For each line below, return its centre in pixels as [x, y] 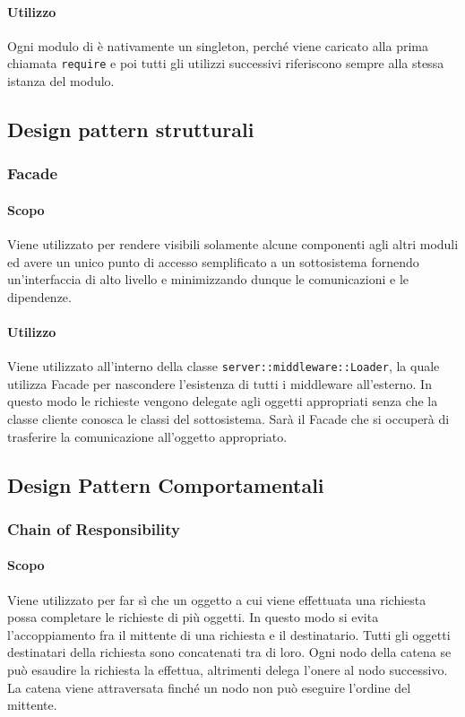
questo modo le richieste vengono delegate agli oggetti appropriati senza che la [223, 401]
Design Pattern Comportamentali [166, 484]
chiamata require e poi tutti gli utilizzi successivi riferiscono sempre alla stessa [226, 63]
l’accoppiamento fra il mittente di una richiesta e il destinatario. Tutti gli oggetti [229, 634]
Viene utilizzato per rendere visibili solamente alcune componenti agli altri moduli [233, 244]
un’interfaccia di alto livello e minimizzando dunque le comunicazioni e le [208, 279]
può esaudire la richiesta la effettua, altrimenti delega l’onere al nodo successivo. [228, 670]
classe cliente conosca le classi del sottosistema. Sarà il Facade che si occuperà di [228, 419]
